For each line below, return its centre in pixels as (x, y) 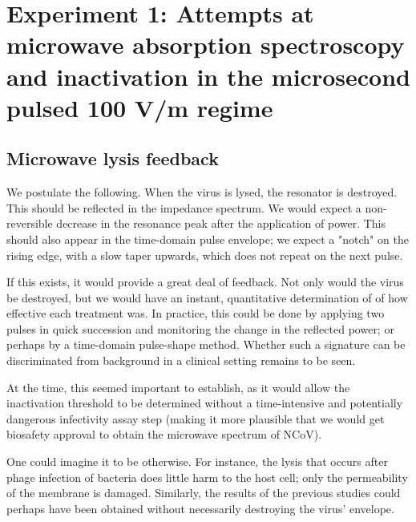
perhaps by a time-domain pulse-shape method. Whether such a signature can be (206, 344)
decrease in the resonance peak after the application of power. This (221, 223)
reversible (30, 223)
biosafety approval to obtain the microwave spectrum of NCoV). (164, 434)
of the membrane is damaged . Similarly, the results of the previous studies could (204, 493)
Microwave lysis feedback (113, 158)
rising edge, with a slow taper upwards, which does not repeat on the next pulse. (205, 255)
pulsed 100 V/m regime (140, 107)
